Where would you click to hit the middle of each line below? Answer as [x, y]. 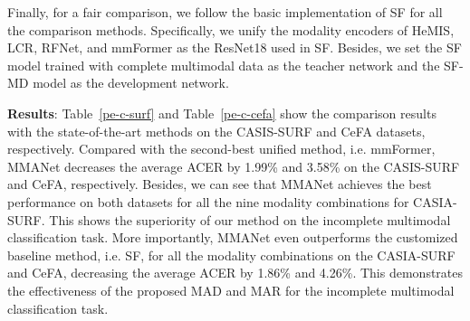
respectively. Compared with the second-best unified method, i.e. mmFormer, [221, 149]
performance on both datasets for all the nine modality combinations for [208, 201]
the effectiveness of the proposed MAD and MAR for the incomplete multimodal [231, 290]
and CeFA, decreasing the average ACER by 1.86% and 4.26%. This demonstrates [235, 273]
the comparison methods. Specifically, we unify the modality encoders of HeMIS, [231, 29]
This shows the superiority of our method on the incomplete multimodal [250, 219]
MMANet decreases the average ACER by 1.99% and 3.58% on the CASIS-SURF [234, 166]
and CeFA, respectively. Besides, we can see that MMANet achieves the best [220, 184]
